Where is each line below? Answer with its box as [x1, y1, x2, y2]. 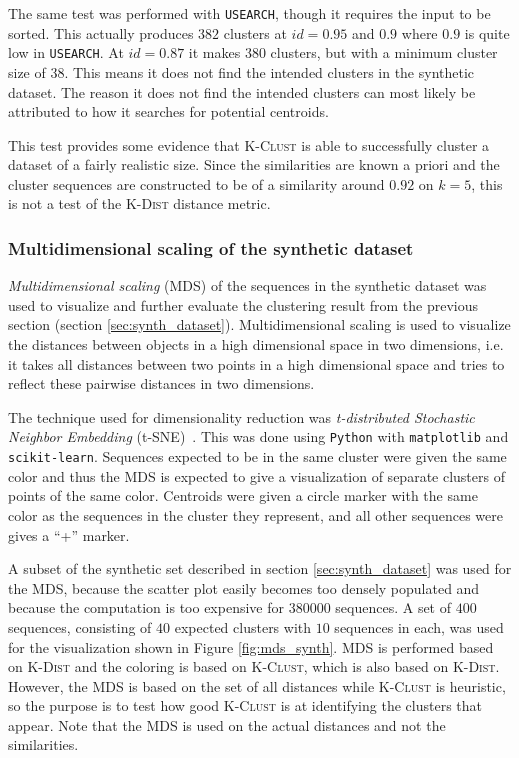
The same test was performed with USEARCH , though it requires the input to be [8, 3, 491, 23]
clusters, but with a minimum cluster [270, 42, 498, 63]
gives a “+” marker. [8, 524, 130, 545]
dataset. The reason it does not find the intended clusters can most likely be [8, 81, 476, 102]
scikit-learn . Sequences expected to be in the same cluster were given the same [8, 446, 507, 467]
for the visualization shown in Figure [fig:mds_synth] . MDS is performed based [8, 636, 494, 657]
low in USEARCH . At [8, 42, 124, 63]
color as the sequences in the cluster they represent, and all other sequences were [8, 504, 503, 525]
